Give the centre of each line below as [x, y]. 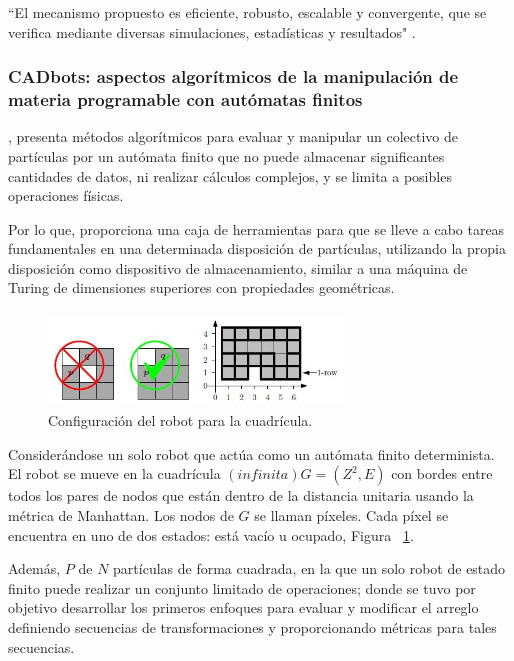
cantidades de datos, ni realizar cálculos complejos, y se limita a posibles [230, 175]
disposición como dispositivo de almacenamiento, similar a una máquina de [238, 267]
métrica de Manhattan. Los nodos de [121, 514]
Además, [34, 568]
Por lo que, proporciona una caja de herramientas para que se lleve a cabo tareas [256, 228]
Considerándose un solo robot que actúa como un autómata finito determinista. [251, 453]
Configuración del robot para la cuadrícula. [180, 420]
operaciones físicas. [66, 195]
